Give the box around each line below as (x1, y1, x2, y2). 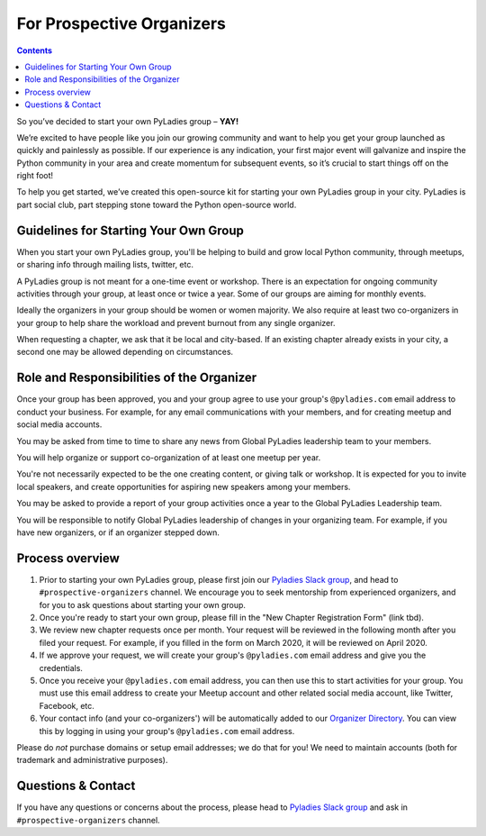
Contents (16, 45, 53, 56)
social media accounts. (16, 419, 103, 430)
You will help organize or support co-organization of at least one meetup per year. (16, 451, 321, 463)
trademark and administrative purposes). (16, 755, 168, 766)
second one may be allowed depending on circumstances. (16, 347, 234, 358)
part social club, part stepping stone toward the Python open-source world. (16, 199, 297, 210)
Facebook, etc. (39, 700, 94, 711)
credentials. (39, 662, 83, 673)
